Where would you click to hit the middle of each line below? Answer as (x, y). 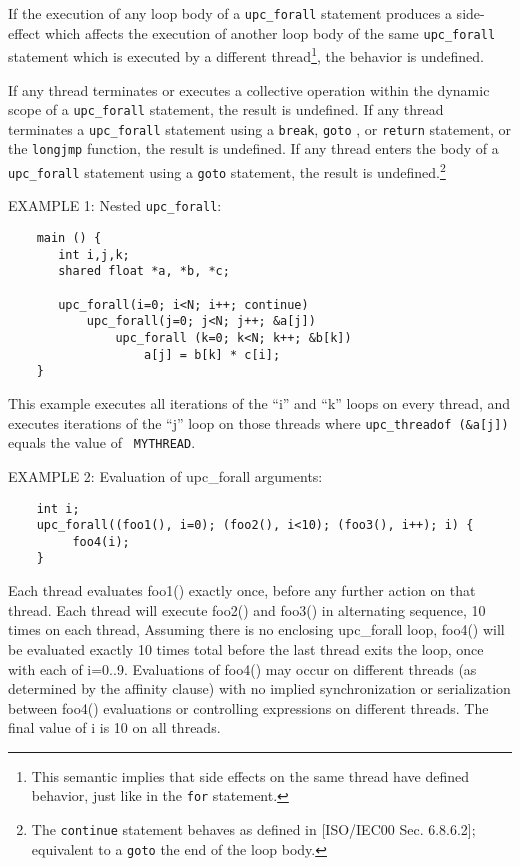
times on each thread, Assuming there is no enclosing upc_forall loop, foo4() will (256, 629)
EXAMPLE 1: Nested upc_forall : (115, 205)
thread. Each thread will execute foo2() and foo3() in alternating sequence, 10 (247, 609)
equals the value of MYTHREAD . (102, 442)
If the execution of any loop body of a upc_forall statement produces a (230, 13)
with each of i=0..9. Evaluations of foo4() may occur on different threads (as (242, 668)
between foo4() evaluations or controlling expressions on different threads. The (248, 707)
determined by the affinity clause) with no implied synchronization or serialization (259, 688)
